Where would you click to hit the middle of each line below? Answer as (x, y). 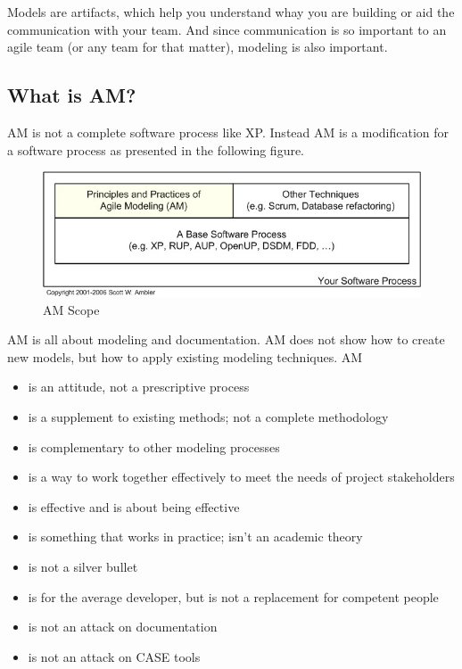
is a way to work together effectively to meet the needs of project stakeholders (241, 477)
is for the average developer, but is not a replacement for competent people (233, 596)
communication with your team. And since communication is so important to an (227, 29)
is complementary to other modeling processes (154, 446)
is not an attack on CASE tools (114, 656)
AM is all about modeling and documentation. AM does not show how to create (226, 339)
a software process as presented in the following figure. (156, 149)
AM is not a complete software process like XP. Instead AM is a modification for (228, 132)
